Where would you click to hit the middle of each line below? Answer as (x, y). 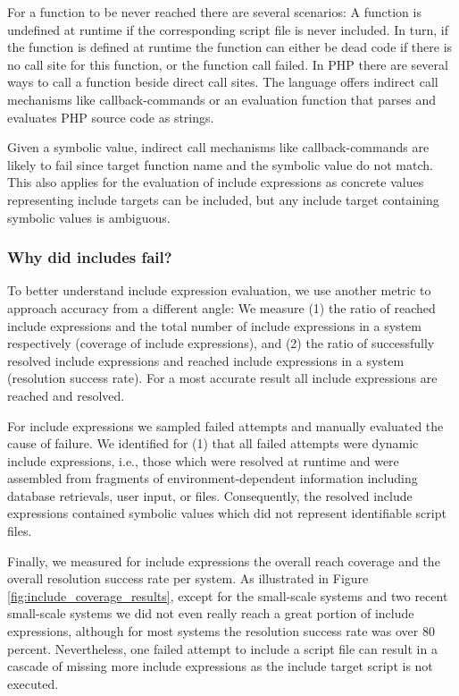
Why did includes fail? (90, 257)
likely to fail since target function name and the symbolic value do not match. (220, 164)
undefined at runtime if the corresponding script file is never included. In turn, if (228, 29)
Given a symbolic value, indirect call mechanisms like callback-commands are (218, 147)
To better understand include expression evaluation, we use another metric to (219, 290)
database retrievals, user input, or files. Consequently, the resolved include (210, 495)
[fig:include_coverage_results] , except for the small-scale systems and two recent (228, 595)
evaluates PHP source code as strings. (111, 117)
